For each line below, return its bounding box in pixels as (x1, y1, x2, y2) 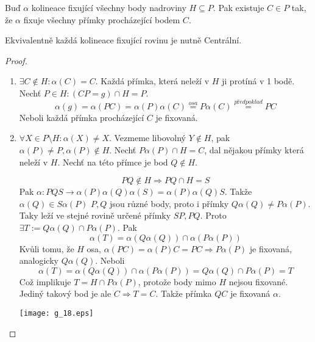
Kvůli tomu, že (19, 242, 74, 255)
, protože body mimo (138, 275, 216, 288)
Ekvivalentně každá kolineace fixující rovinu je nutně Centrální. (5, 34, 242, 46)
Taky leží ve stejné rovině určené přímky (19, 209, 171, 222)
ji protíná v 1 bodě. (222, 75, 295, 87)
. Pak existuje (213, 1, 264, 13)
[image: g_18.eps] (19, 308, 94, 318)
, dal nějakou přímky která (204, 143, 304, 156)
